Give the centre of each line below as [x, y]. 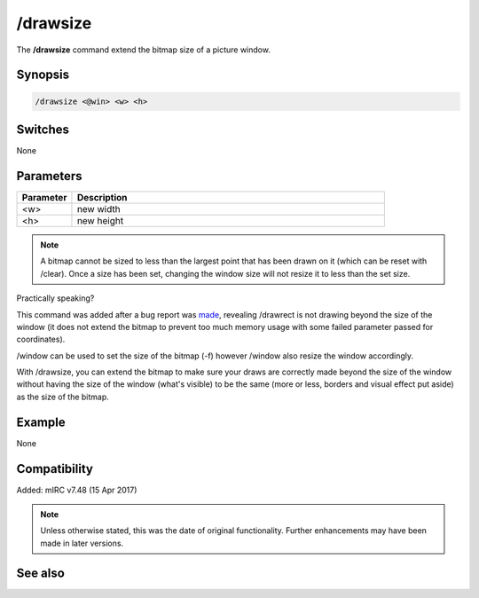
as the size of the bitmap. [63, 397]
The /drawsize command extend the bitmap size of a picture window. [143, 50]
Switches [43, 129]
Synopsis [43, 75]
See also [41, 573]
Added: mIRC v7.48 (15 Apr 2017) [77, 490]
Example [41, 422]
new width [98, 209]
